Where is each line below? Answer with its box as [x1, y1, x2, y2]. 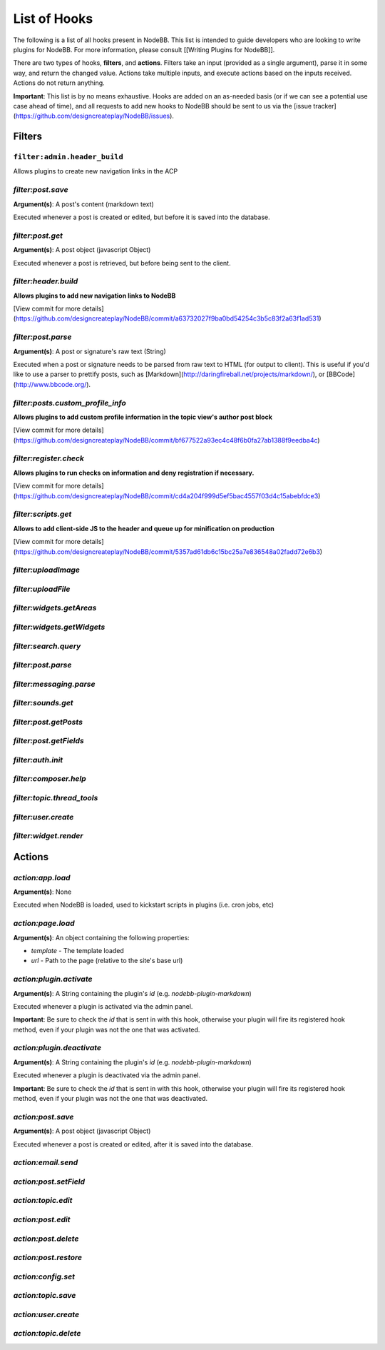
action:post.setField [13, 1177, 86, 1187]
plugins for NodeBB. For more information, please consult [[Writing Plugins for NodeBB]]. [13, 45, 275, 54]
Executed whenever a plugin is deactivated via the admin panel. [13, 1071, 201, 1079]
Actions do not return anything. [13, 79, 105, 87]
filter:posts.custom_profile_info [13, 398, 126, 408]
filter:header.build [13, 276, 78, 286]
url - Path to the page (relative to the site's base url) [31, 957, 183, 965]
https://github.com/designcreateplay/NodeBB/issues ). [15, 111, 175, 121]
